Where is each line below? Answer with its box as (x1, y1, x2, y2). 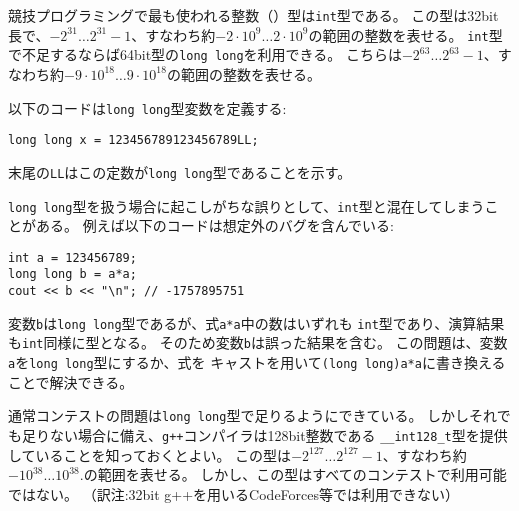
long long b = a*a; (8, 267, 137, 282)
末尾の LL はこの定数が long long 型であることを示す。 (8, 161, 352, 182)
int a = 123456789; (8, 250, 137, 265)
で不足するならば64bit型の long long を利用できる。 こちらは (8, 44, 402, 65)
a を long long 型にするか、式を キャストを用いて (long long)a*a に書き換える (8, 352, 506, 373)
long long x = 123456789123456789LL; (8, 133, 259, 148)
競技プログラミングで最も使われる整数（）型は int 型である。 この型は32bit (8, 5, 499, 25)
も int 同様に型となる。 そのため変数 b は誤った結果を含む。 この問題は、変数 (8, 332, 508, 353)
